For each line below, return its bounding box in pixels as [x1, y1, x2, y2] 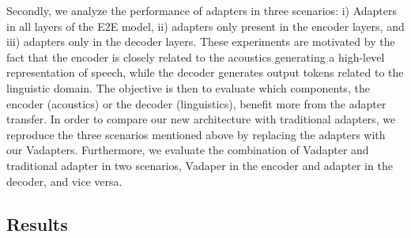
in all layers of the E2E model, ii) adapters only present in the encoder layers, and [6, 17, 405, 34]
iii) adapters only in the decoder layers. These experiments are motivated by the [6, 33, 395, 50]
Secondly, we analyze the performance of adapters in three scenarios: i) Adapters [6, 2, 398, 18]
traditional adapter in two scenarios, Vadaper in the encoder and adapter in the [6, 157, 393, 173]
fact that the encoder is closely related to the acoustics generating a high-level [6, 48, 385, 65]
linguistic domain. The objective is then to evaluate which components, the [6, 79, 370, 96]
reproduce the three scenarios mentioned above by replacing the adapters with [6, 126, 386, 142]
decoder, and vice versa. [6, 172, 123, 189]
